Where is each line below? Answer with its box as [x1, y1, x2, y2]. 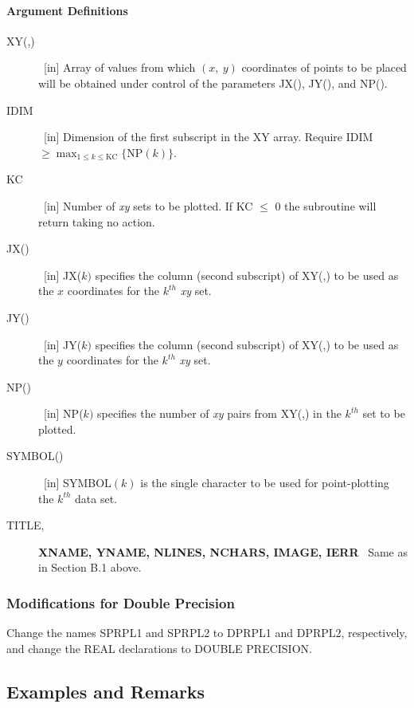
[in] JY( [43, 336, 82, 352]
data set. [75, 490, 118, 506]
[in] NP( [43, 405, 84, 422]
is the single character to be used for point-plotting [140, 474, 389, 491]
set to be [362, 405, 405, 422]
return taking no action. [38, 213, 155, 230]
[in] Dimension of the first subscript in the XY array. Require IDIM [43, 128, 373, 145]
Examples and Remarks [6, 678, 205, 703]
